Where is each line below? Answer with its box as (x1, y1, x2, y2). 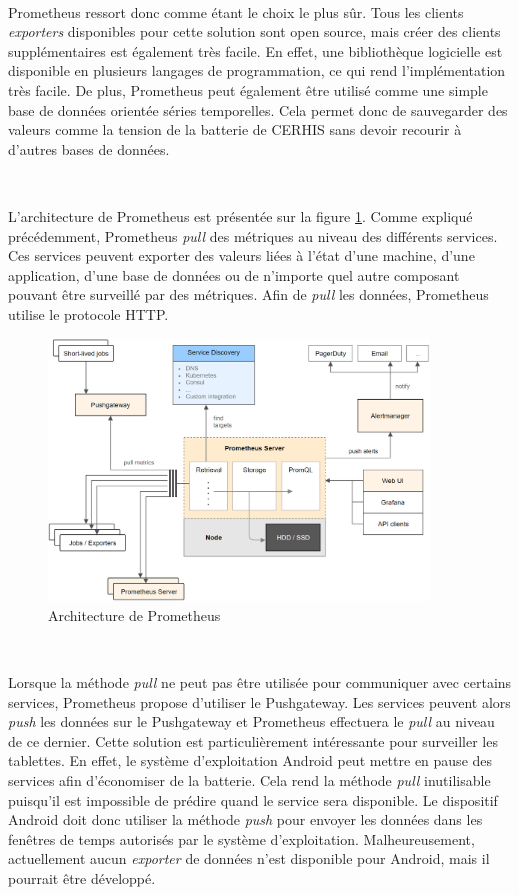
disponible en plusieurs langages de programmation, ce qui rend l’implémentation (8, 60, 506, 81)
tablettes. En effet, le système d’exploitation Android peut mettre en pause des (8, 750, 493, 771)
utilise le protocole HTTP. (8, 303, 169, 324)
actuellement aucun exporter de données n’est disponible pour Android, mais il (8, 848, 490, 869)
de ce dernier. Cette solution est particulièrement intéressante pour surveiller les (8, 730, 498, 751)
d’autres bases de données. (8, 138, 170, 159)
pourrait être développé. (8, 867, 156, 888)
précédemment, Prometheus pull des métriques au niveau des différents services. (8, 225, 498, 246)
